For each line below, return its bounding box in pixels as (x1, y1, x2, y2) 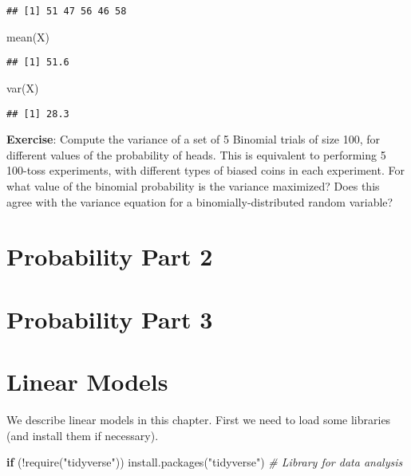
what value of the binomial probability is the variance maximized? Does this (6, 177, 380, 194)
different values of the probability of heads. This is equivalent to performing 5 (6, 146, 386, 163)
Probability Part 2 (6, 240, 213, 273)
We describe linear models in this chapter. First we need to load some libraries (6, 411, 391, 427)
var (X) (6, 79, 39, 96)
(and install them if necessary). (6, 427, 159, 443)
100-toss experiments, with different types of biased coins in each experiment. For (6, 162, 405, 179)
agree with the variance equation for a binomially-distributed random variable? (6, 193, 393, 210)
